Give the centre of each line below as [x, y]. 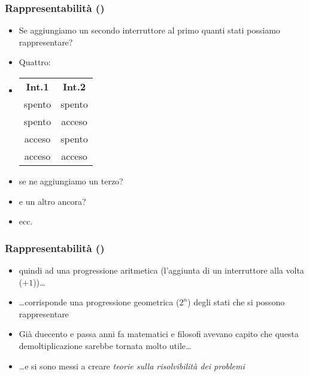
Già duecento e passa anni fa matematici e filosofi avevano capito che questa [159, 334]
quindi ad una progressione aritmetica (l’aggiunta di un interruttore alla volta [161, 270]
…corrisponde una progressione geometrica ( [99, 302]
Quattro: [35, 62]
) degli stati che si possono [236, 302]
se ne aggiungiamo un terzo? [71, 181]
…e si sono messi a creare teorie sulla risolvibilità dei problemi [132, 366]
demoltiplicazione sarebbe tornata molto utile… [105, 345]
